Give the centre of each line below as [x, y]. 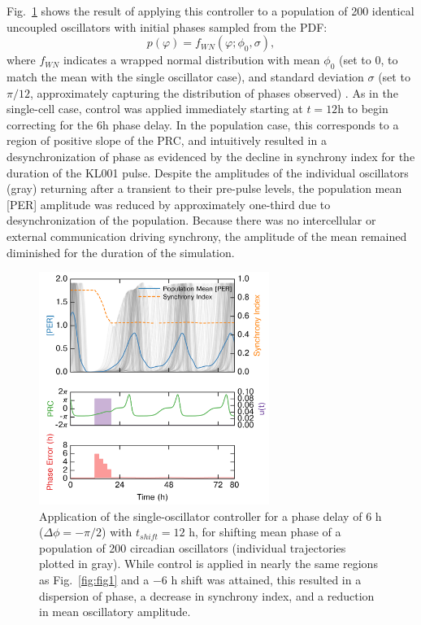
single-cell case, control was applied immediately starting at [155, 109]
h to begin [363, 109]
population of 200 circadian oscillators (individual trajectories [193, 547]
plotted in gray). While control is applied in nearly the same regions [208, 564]
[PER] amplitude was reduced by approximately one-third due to [169, 204]
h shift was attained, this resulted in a [266, 580]
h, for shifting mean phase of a [265, 532]
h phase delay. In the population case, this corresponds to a [250, 124]
